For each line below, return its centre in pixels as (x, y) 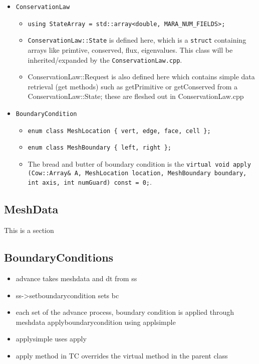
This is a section (29, 230)
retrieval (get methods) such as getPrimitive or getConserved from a (133, 86)
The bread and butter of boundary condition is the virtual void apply (139, 163)
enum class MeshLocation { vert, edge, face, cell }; (119, 131)
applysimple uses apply (51, 339)
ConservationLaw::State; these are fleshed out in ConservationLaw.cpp (136, 96)
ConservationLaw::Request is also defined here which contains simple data (141, 77)
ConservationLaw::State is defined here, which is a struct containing (137, 40)
